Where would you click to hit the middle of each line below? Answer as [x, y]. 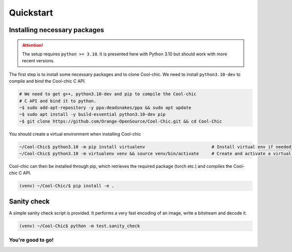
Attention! [33, 45]
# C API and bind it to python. [58, 101]
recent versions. [38, 61]
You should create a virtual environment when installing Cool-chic [75, 134]
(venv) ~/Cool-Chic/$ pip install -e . [67, 186]
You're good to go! [31, 240]
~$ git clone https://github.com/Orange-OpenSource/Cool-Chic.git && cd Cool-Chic [121, 121]
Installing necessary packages [56, 30]
